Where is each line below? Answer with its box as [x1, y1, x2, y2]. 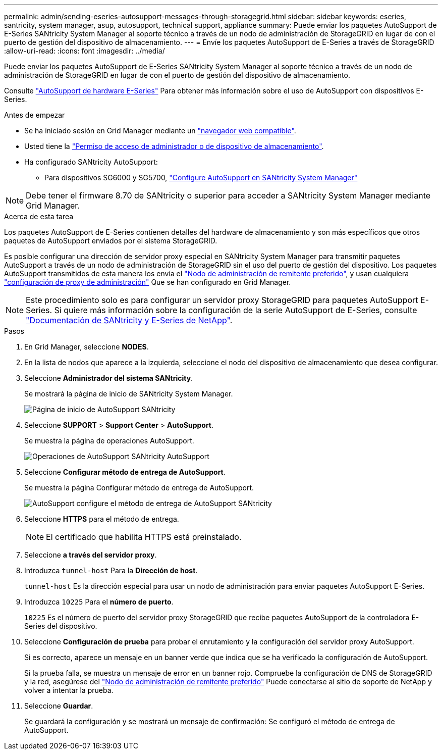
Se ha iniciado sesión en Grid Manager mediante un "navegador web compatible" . [24, 126, 296, 135]
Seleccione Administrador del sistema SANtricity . [24, 374, 193, 382]
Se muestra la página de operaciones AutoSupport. [24, 436, 194, 445]
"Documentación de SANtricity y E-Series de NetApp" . [26, 315, 233, 325]
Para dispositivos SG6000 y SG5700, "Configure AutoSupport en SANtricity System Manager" [44, 173, 358, 182]
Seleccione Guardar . [24, 701, 93, 710]
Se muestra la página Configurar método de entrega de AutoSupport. [24, 483, 254, 492]
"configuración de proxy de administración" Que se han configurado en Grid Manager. [4, 278, 291, 286]
